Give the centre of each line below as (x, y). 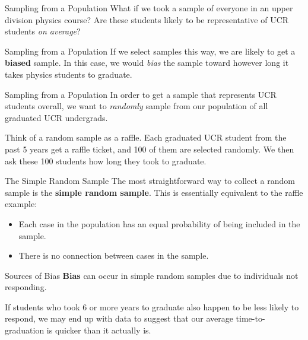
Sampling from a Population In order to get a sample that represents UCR (141, 94)
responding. (26, 287)
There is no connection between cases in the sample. (114, 255)
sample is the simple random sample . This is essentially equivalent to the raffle (154, 192)
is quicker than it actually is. (99, 330)
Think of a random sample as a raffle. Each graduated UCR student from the (146, 137)
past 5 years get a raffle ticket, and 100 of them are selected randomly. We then (150, 149)
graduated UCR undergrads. (56, 117)
